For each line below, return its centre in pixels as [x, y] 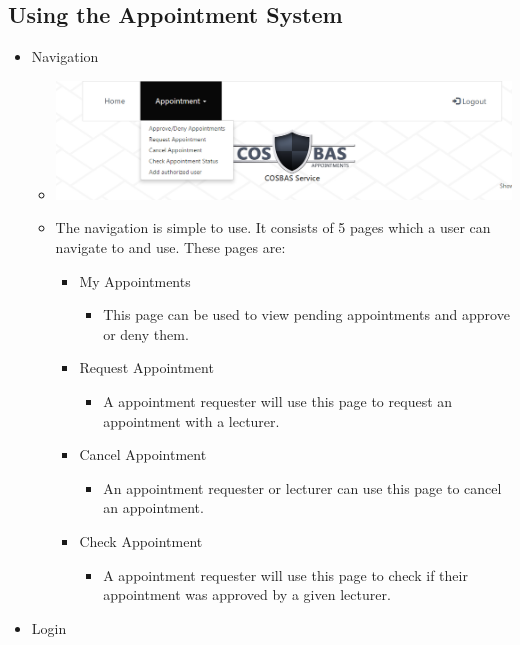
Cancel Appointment [143, 454]
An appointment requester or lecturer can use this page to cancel [302, 487]
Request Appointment [146, 367]
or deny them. [146, 333]
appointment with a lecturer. [191, 420]
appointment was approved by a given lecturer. [247, 594]
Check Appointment [141, 540]
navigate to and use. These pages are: [170, 246]
